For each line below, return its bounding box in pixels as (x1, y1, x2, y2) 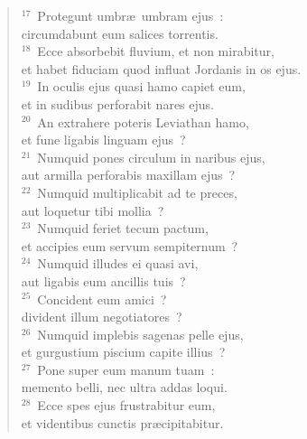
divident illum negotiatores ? (21, 307, 182, 326)
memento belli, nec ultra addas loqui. (21, 378, 228, 397)
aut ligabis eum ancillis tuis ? (21, 271, 186, 290)
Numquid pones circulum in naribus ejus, (37, 147, 265, 166)
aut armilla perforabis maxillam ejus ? (21, 165, 236, 184)
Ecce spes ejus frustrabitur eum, (37, 396, 216, 415)
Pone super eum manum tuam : (37, 360, 215, 378)
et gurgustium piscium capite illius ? (21, 342, 226, 361)
